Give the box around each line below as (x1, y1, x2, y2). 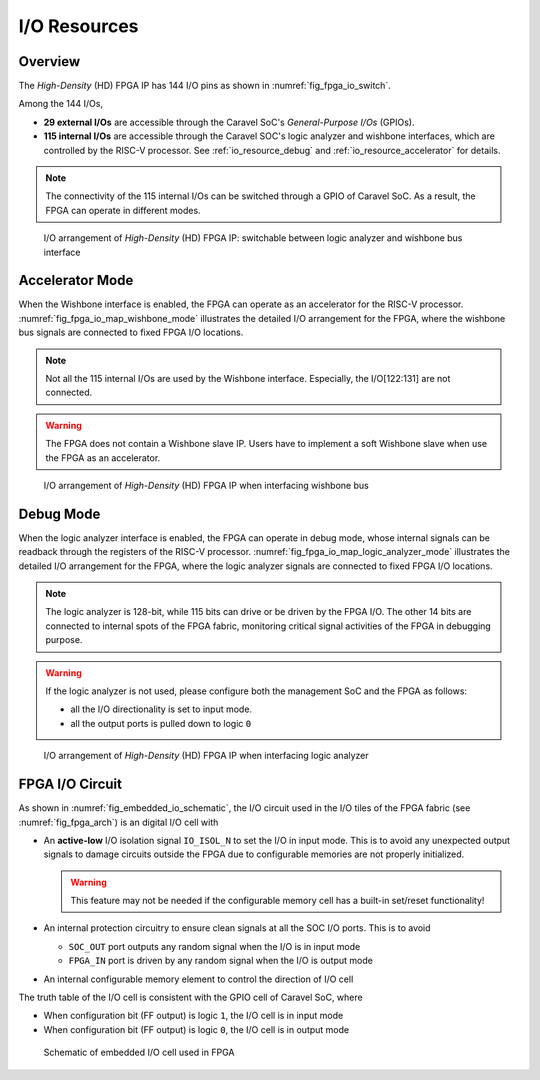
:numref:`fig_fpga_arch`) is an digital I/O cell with (18, 816, 219, 828)
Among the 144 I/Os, (18, 98, 104, 110)
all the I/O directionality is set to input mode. (70, 703, 253, 715)
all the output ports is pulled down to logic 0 (70, 717, 252, 729)
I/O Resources (18, 15, 139, 37)
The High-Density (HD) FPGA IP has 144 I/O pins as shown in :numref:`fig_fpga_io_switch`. (18, 80, 392, 92)
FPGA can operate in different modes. (45, 204, 201, 216)
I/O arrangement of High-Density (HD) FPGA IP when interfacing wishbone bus (43, 480, 369, 491)
